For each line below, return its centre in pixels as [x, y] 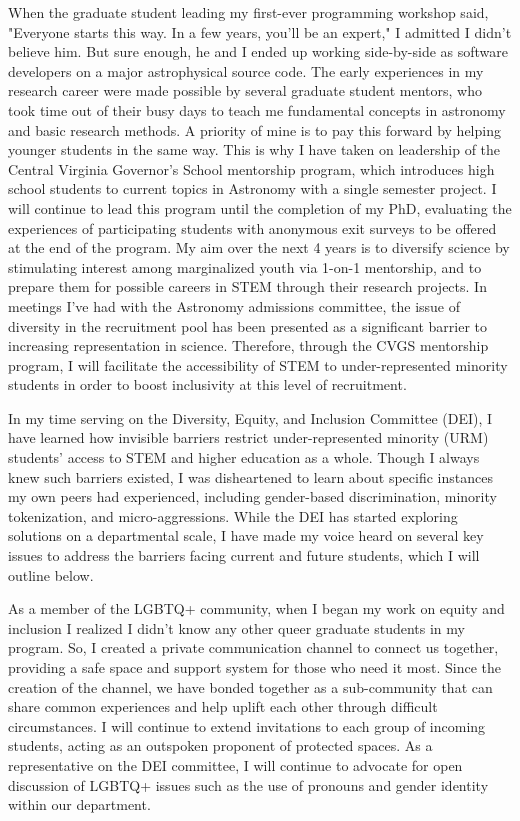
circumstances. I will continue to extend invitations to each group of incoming [247, 725]
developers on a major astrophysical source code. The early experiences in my [246, 70]
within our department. [79, 804]
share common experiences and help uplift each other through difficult [223, 706]
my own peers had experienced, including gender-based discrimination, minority [252, 496]
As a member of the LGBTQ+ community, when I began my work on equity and [256, 608]
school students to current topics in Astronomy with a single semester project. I [252, 188]
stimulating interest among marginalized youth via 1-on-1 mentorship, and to [245, 266]
